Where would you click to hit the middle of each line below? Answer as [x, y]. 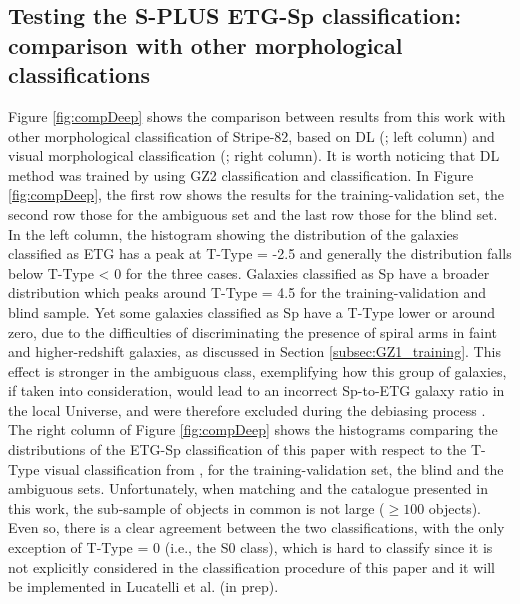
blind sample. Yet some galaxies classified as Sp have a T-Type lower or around [252, 311]
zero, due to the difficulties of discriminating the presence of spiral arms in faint [253, 331]
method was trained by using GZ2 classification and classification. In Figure [241, 174]
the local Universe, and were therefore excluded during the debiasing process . [247, 409]
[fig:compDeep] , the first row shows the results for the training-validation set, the [256, 194]
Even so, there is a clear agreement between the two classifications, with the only [256, 527]
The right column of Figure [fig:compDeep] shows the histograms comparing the [253, 429]
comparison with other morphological [205, 44]
